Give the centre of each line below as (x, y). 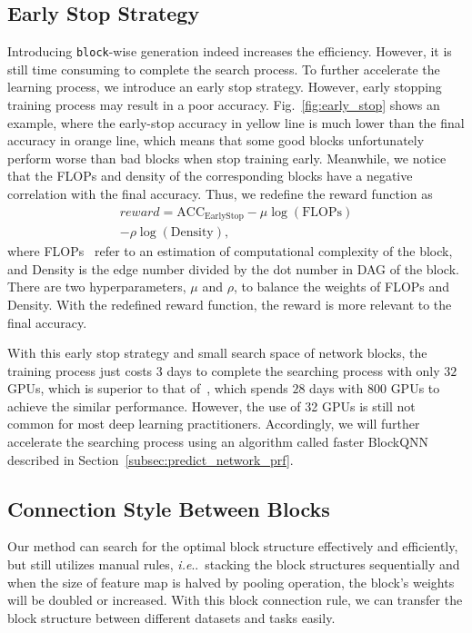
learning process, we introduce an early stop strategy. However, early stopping (225, 87)
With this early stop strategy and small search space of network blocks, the (217, 353)
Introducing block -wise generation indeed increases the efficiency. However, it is (230, 51)
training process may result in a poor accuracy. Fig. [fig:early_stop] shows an (224, 105)
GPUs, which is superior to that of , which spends (148, 388)
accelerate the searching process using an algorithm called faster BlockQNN (218, 442)
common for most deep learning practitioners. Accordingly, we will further (214, 424)
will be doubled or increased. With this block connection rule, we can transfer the (235, 600)
